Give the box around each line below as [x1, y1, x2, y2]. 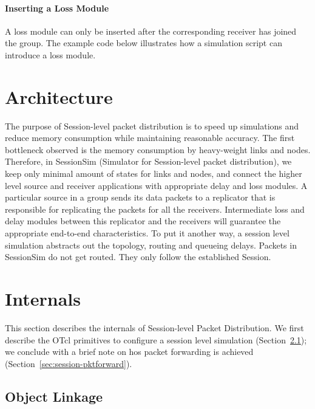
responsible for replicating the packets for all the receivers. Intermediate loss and [5, 202, 305, 215]
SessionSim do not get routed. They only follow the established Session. [5, 250, 271, 263]
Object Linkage [5, 387, 103, 405]
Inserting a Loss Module [5, 1, 109, 14]
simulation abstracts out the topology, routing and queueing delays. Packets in [5, 238, 297, 251]
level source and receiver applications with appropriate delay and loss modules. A [5, 179, 308, 191]
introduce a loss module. [5, 48, 96, 61]
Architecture [5, 84, 113, 109]
